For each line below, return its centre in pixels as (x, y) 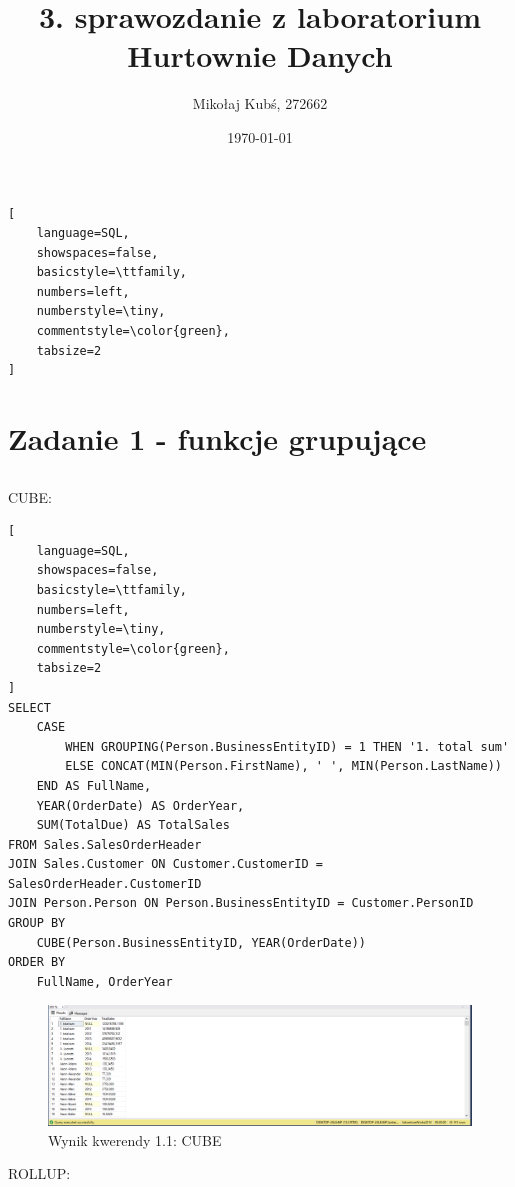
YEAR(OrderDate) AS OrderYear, (140, 805)
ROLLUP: (39, 1173)
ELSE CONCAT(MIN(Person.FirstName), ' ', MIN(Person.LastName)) (283, 766)
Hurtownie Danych (260, 55)
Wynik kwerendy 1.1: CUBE (135, 1139)
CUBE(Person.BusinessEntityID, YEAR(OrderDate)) (201, 942)
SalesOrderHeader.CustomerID (105, 883)
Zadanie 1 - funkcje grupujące (217, 438)
